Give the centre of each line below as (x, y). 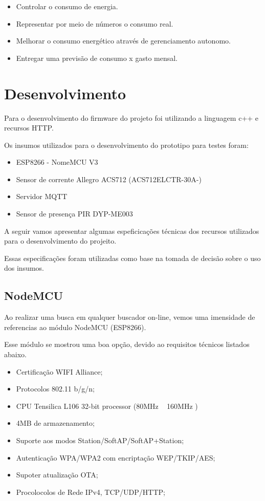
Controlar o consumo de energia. (67, 6)
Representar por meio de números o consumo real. (95, 23)
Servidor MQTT (42, 196)
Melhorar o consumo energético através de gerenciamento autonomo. (123, 41)
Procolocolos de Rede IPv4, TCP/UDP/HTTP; (91, 492)
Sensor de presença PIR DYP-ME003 (74, 214)
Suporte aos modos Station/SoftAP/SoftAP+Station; (100, 440)
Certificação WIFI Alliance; (59, 371)
